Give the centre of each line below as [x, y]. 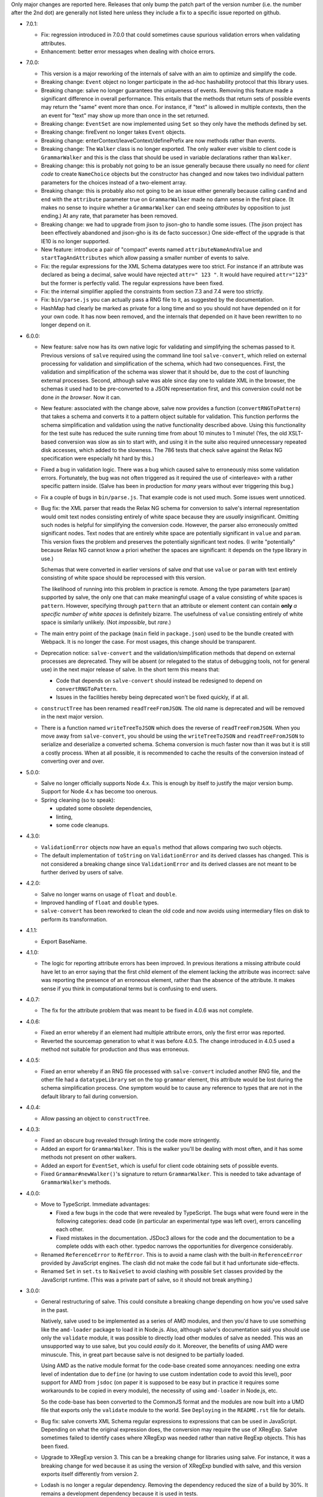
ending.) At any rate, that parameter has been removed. [109, 216]
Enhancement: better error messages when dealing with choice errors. [128, 51]
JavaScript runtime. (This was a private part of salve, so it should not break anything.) [147, 1280]
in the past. [55, 1310]
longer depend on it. [66, 325]
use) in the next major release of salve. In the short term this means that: [130, 669]
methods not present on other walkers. [89, 1157]
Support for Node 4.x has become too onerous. [99, 792]
